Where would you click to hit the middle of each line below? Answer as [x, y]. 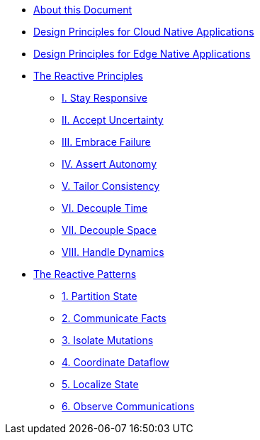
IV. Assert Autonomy [109, 164]
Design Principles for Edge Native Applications [142, 54]
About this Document [83, 10]
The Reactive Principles [88, 76]
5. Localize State [100, 384]
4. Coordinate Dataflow [115, 362]
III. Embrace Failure [106, 142]
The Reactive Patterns [85, 274]
